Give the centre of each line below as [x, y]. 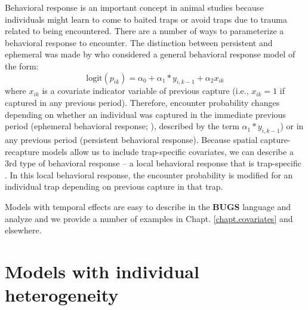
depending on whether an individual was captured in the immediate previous [145, 114]
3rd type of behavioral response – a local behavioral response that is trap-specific [153, 163]
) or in [292, 126]
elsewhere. [23, 230]
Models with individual [102, 271]
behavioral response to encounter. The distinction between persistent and [139, 42]
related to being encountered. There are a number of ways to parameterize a [144, 31]
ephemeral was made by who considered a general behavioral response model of [150, 54]
